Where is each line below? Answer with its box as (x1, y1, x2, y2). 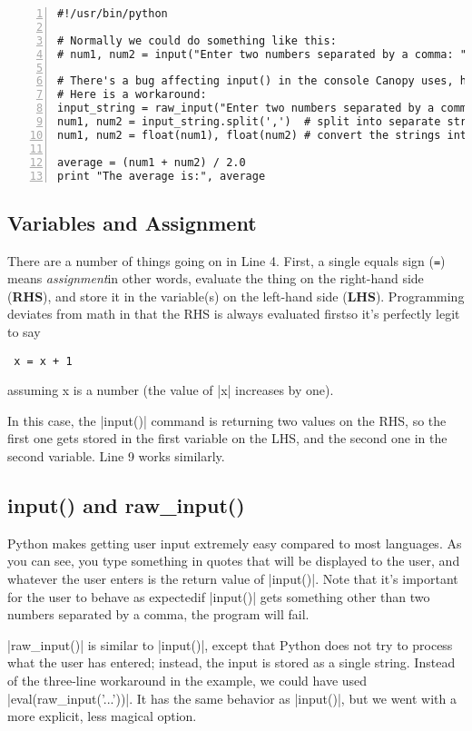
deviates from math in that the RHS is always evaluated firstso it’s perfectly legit (7, 304, 460, 323)
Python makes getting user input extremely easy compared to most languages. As (7, 533, 462, 552)
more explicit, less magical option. (7, 706, 197, 726)
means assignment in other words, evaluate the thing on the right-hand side (7, 269, 424, 288)
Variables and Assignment (7, 208, 257, 236)
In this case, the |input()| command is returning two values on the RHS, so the (7, 410, 447, 430)
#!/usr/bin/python (57, 7, 168, 20)
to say (7, 322, 41, 341)
